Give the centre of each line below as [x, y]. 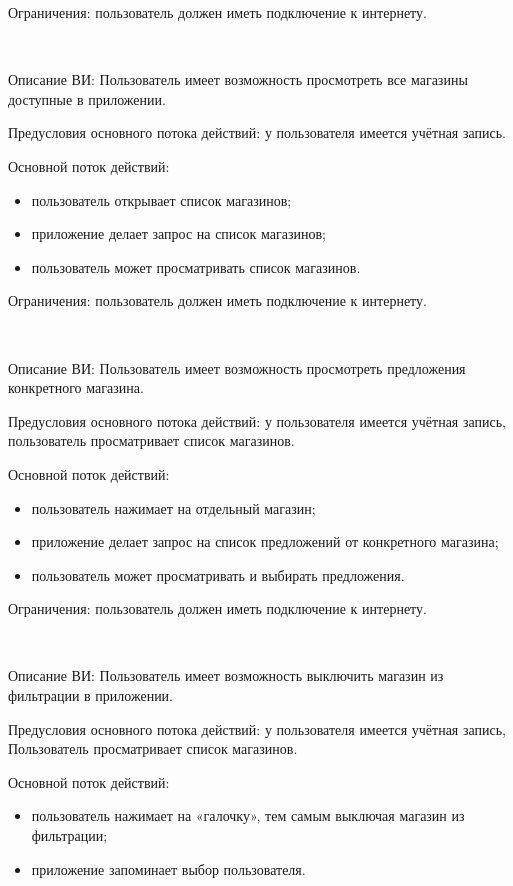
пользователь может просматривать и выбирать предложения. [218, 574]
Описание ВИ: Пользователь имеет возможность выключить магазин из [226, 675]
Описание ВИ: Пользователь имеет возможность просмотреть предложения [237, 367]
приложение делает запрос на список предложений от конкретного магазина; [265, 541]
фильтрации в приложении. [91, 695]
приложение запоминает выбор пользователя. [168, 868]
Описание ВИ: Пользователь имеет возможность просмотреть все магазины [238, 79]
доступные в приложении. [87, 98]
